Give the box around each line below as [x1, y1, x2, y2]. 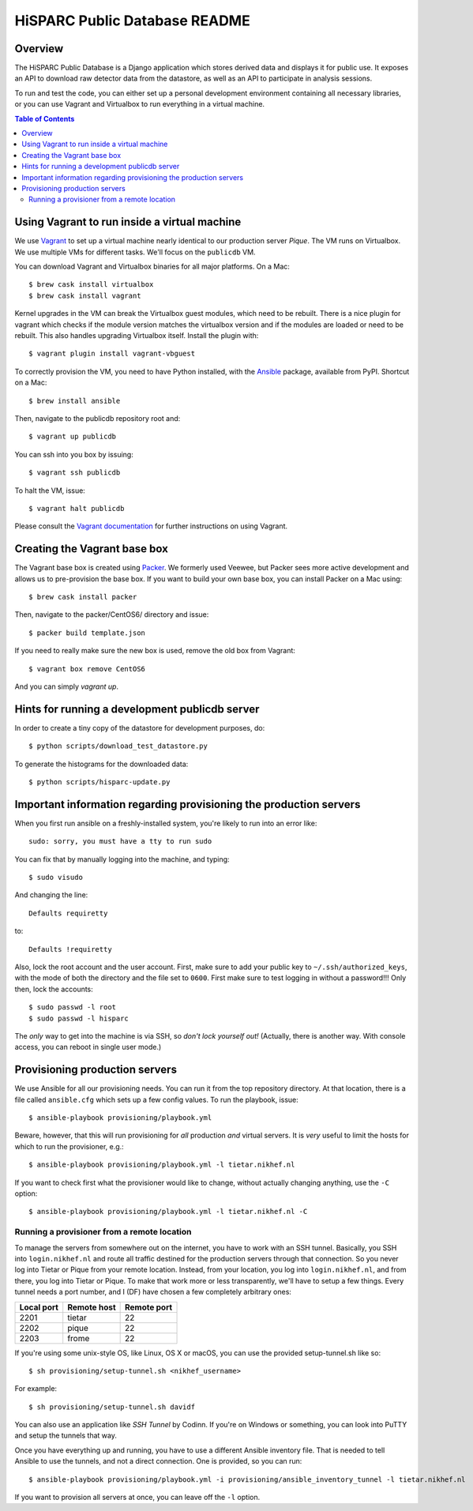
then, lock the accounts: [14, 984, 94, 994]
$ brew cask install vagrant [28, 291, 141, 300]
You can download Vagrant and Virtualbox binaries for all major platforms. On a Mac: [14, 261, 290, 272]
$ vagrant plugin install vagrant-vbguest [28, 349, 196, 359]
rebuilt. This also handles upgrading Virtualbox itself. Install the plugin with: [14, 331, 259, 340]
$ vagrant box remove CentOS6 [28, 664, 146, 673]
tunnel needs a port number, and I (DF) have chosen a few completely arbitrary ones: [14, 1287, 292, 1297]
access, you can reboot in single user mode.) [14, 1043, 162, 1052]
